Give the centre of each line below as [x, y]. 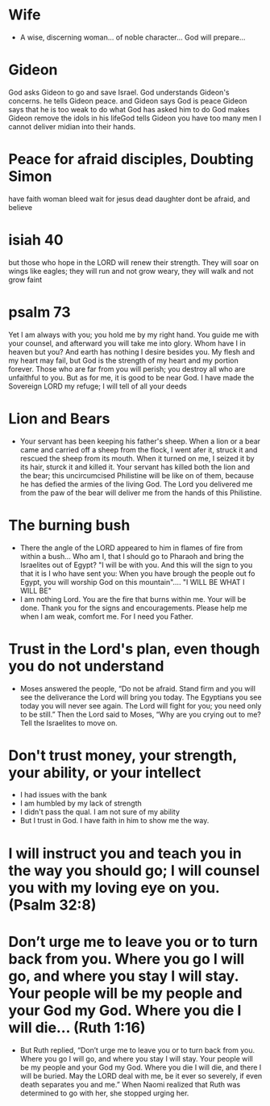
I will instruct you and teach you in [125, 853]
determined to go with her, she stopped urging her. [104, 1093]
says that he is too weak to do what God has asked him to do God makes [129, 109]
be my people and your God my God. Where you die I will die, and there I [141, 1067]
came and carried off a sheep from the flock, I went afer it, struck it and [139, 449]
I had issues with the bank [63, 795]
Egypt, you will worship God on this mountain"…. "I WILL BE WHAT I [132, 582]
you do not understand [86, 666]
